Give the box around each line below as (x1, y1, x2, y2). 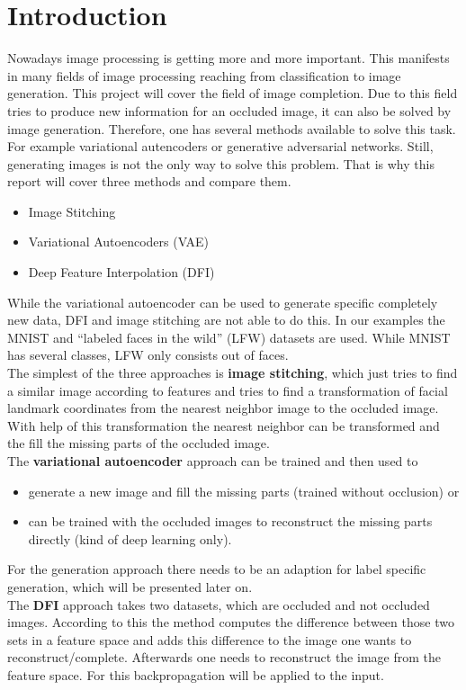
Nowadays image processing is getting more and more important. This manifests (7, 49, 450, 67)
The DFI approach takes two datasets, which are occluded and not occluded (7, 595, 430, 614)
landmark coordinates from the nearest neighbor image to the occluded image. (7, 399, 439, 417)
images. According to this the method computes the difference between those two (7, 613, 454, 632)
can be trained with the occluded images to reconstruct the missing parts (28, 512, 433, 531)
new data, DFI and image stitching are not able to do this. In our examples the (7, 310, 445, 329)
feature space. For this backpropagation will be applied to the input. (7, 665, 384, 684)
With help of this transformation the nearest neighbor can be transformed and (7, 416, 440, 435)
